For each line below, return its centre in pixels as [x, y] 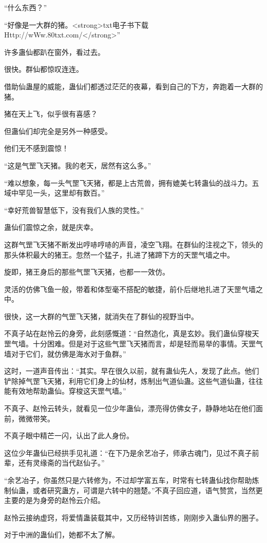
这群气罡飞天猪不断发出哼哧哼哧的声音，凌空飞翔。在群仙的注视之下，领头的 [133, 244]
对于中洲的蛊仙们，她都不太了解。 [62, 535]
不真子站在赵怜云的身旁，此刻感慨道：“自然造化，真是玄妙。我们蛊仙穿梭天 [132, 333]
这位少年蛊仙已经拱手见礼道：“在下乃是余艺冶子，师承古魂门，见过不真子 [128, 452]
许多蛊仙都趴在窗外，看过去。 [54, 52]
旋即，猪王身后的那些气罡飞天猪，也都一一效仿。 [87, 272]
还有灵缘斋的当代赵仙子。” [61, 463]
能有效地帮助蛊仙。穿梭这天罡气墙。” [65, 391]
